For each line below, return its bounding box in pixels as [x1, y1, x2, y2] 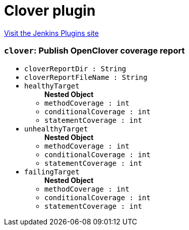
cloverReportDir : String [24, 64, 127, 73]
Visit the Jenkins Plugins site [4, 28, 99, 37]
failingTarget [24, 167, 80, 176]
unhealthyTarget [24, 124, 88, 133]
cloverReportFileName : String [24, 73, 148, 81]
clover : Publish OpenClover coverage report [4, 45, 185, 56]
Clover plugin [4, 2, 96, 19]
